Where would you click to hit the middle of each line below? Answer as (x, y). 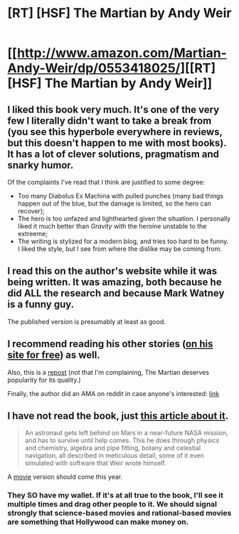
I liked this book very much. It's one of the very (113, 109)
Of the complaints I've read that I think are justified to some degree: (106, 182)
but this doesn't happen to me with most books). (117, 143)
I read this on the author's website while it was (112, 271)
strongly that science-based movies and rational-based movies (119, 513)
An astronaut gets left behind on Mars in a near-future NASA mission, (126, 433)
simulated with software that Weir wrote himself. (95, 463)
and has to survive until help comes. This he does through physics (122, 440)
